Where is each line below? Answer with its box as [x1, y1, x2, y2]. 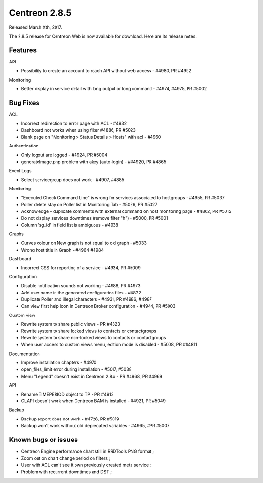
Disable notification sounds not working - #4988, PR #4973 [21, 283, 141, 289]
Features [9, 46, 37, 54]
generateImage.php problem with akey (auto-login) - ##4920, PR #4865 [21, 159, 167, 165]
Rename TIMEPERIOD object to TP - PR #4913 [21, 391, 114, 397]
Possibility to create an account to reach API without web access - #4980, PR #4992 [21, 68, 192, 74]
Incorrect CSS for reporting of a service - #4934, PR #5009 [21, 265, 141, 271]
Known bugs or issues [9, 435, 78, 444]
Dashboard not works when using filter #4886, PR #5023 [21, 127, 136, 133]
